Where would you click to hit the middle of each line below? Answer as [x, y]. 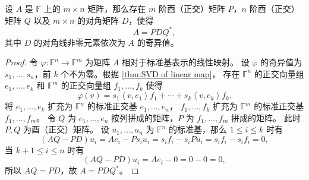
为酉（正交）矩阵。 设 [66, 129]
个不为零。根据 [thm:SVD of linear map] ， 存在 [150, 73]
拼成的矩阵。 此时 [266, 117]
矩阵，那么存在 [117, 8]
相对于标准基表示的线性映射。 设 [186, 62]
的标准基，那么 [198, 129]
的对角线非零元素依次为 [79, 42]
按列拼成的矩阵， [145, 117]
